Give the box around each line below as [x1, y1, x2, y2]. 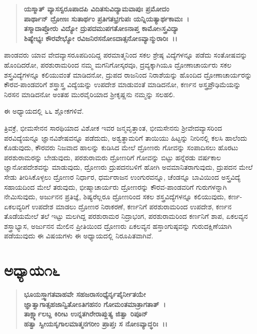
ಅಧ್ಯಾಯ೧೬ [4, 260, 60, 280]
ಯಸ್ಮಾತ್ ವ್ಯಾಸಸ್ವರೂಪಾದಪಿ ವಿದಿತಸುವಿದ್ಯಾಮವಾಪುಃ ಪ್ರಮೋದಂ [23, 4, 169, 14]
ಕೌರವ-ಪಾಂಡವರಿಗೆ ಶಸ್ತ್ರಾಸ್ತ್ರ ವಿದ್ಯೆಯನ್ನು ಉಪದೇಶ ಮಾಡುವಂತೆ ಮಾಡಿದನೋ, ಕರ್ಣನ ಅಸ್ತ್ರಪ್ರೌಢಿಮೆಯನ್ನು [4, 79, 241, 90]
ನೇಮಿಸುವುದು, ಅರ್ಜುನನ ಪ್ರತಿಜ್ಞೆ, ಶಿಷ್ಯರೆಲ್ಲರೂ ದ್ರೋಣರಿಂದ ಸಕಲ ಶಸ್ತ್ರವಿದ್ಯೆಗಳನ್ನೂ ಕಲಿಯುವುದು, [4, 191, 226, 202]
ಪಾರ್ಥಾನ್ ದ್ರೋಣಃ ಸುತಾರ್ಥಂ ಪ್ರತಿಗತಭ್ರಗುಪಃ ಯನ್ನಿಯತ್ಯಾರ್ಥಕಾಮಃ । [23, 13, 189, 24]
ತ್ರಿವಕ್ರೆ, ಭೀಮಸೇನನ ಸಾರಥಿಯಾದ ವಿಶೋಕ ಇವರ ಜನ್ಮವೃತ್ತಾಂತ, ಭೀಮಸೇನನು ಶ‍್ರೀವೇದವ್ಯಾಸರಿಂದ [4, 122, 222, 133]
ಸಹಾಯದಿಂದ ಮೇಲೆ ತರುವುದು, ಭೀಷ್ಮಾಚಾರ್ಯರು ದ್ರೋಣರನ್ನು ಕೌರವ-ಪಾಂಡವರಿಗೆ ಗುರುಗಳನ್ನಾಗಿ [4, 181, 227, 192]
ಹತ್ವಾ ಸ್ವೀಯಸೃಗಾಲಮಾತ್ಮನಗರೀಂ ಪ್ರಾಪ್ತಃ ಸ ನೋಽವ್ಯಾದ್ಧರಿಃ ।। [23, 318, 167, 328]
